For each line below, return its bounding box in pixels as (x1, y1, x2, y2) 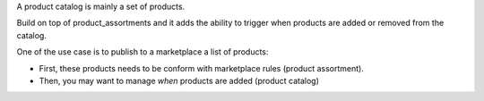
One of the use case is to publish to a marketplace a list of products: (16, 46, 269, 57)
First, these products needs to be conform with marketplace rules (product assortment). (39, 63, 365, 73)
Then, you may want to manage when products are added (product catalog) (39, 75, 320, 86)
